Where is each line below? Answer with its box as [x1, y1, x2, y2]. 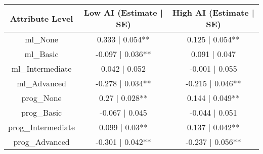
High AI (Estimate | [172, 7, 254, 18]
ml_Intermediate [11, 63, 72, 74]
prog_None [21, 92, 62, 104]
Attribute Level [10, 12, 73, 24]
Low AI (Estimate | [83, 7, 163, 18]
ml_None [25, 33, 58, 45]
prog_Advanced [13, 136, 70, 147]
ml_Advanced [17, 77, 66, 89]
